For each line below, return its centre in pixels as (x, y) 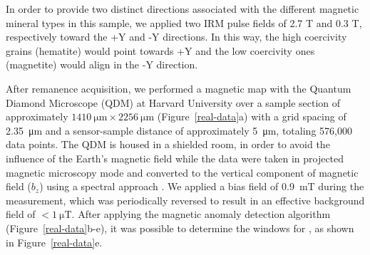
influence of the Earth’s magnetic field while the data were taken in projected (175, 158)
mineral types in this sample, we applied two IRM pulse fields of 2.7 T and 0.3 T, (184, 22)
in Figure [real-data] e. (54, 242)
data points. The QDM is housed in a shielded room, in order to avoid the (168, 144)
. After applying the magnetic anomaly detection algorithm (201, 214)
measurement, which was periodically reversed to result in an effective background (185, 200)
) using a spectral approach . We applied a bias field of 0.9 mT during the (202, 186)
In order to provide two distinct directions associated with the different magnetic (183, 9)
